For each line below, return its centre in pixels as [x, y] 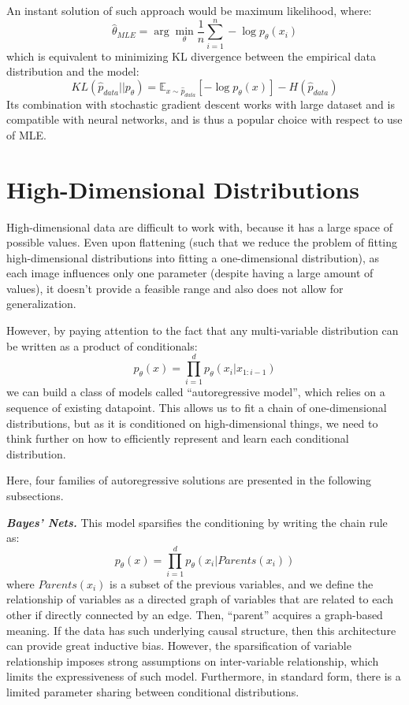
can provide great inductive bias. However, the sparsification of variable [179, 646]
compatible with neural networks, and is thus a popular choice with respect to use [204, 119]
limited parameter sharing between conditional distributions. [153, 692]
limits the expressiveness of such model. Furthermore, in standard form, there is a [204, 676]
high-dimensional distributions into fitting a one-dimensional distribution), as [193, 257]
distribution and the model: [73, 71]
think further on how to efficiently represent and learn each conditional [178, 438]
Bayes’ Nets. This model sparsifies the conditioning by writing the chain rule [197, 522]
